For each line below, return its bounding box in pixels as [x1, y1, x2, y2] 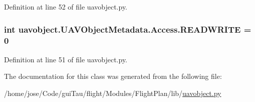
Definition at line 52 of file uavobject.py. [4, 2, 128, 12]
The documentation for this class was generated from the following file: [4, 71, 222, 81]
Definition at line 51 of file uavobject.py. [4, 54, 128, 64]
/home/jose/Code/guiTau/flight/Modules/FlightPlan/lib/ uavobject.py [4, 87, 221, 98]
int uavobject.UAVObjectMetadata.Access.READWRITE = [4, 23, 251, 35]
